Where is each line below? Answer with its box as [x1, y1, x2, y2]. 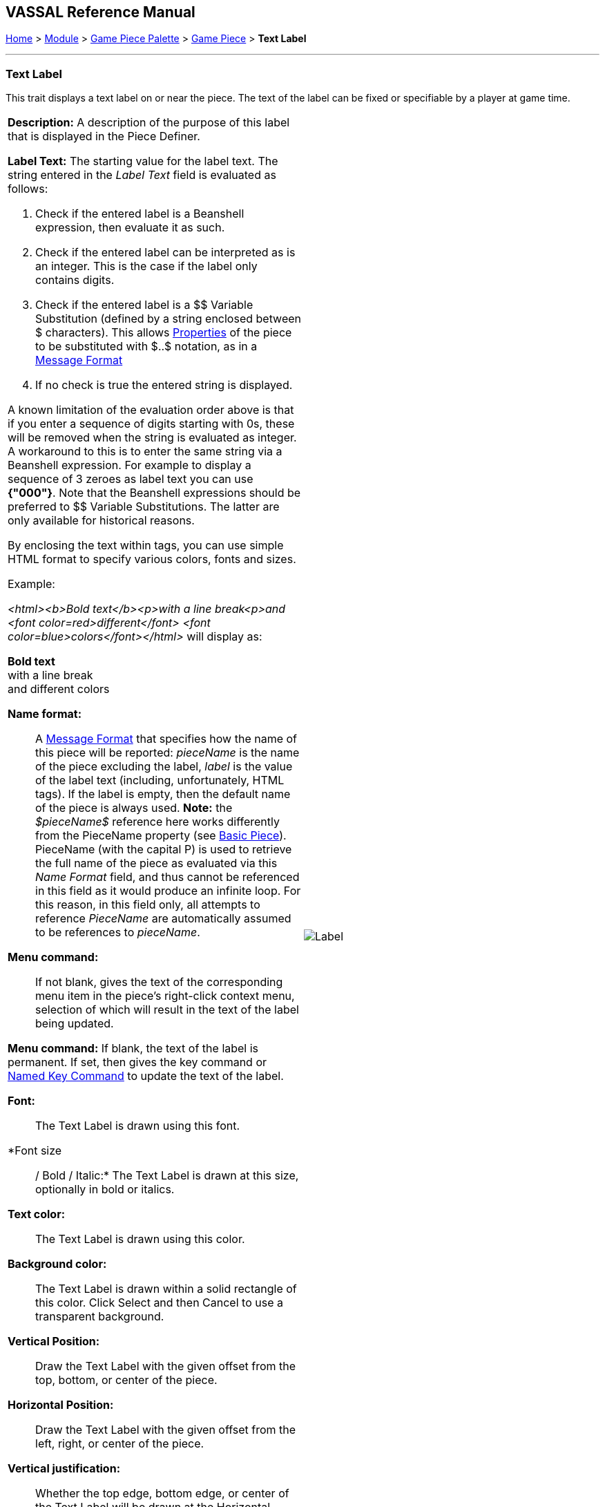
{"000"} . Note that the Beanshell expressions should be [8, 486, 301, 500]
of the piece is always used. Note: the [35, 801, 233, 815]
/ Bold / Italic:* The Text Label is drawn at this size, [35, 1168, 299, 1183]
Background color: [8, 1257, 107, 1271]
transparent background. [35, 1309, 164, 1324]
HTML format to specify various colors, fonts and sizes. [8, 552, 296, 567]
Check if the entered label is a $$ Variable [35, 298, 253, 312]
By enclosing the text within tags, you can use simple [8, 538, 284, 553]
